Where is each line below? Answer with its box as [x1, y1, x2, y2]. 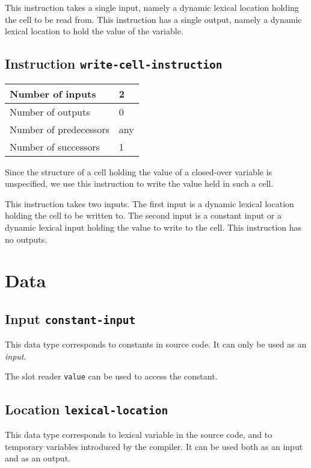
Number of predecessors [10, 122, 109, 136]
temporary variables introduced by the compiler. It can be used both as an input [5, 440, 303, 452]
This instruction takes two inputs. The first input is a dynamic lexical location [5, 197, 294, 210]
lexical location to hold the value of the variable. [5, 25, 183, 37]
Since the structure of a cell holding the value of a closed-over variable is [5, 165, 273, 178]
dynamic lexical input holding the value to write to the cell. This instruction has [5, 220, 302, 233]
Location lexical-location [5, 399, 168, 418]
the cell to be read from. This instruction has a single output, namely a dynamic [5, 13, 302, 25]
